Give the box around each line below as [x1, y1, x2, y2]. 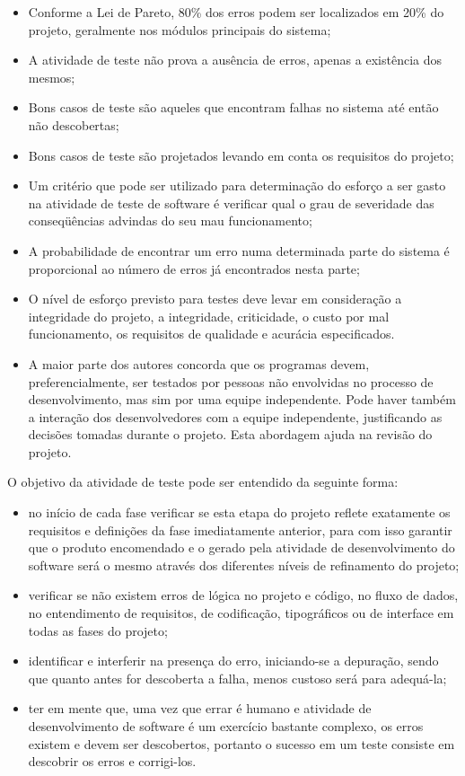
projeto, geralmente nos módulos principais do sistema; [28, 20, 331, 39]
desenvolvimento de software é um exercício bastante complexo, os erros [28, 717, 424, 735]
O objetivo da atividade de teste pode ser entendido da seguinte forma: [7, 472, 399, 491]
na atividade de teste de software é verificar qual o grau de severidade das [28, 193, 434, 212]
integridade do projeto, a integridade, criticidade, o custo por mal [28, 306, 390, 325]
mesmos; [28, 67, 75, 86]
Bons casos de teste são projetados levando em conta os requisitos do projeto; [28, 145, 454, 164]
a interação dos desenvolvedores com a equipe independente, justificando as [28, 407, 443, 426]
